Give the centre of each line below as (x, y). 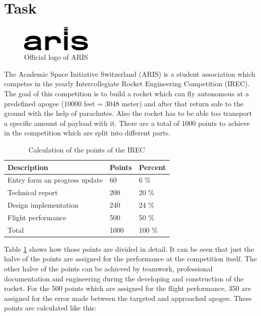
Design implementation (43, 205)
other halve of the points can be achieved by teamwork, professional (108, 269)
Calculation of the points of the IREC (87, 149)
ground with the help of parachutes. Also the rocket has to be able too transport (128, 113)
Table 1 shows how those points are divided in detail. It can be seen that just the (129, 249)
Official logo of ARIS (56, 57)
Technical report (33, 192)
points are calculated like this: (50, 308)
